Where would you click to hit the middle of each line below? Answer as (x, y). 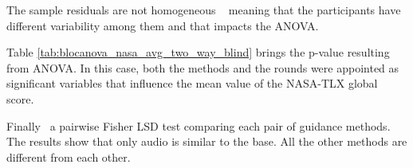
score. (20, 98)
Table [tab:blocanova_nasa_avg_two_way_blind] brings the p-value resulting (198, 52)
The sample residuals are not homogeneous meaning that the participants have (204, 10)
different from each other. (69, 156)
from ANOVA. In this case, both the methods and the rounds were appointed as (203, 67)
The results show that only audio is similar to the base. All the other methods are (207, 141)
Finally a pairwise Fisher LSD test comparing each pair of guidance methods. (199, 125)
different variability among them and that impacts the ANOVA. (163, 25)
